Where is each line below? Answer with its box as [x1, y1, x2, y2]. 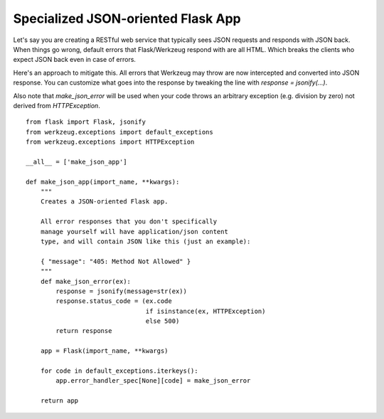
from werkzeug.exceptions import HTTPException [26, 138, 195, 146]
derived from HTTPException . [13, 101, 101, 110]
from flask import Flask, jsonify [26, 118, 146, 126]
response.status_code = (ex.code [55, 297, 172, 305]
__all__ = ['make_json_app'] [26, 157, 127, 166]
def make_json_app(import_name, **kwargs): [26, 178, 180, 186]
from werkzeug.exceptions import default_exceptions [26, 128, 213, 136]
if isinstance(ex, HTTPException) [145, 307, 266, 315]
